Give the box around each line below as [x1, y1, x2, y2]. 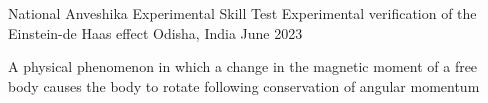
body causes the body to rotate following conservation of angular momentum [8, 75, 480, 96]
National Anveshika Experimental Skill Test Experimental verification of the [8, 3, 477, 23]
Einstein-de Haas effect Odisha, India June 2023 [8, 22, 303, 43]
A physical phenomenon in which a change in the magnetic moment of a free [8, 56, 478, 77]
